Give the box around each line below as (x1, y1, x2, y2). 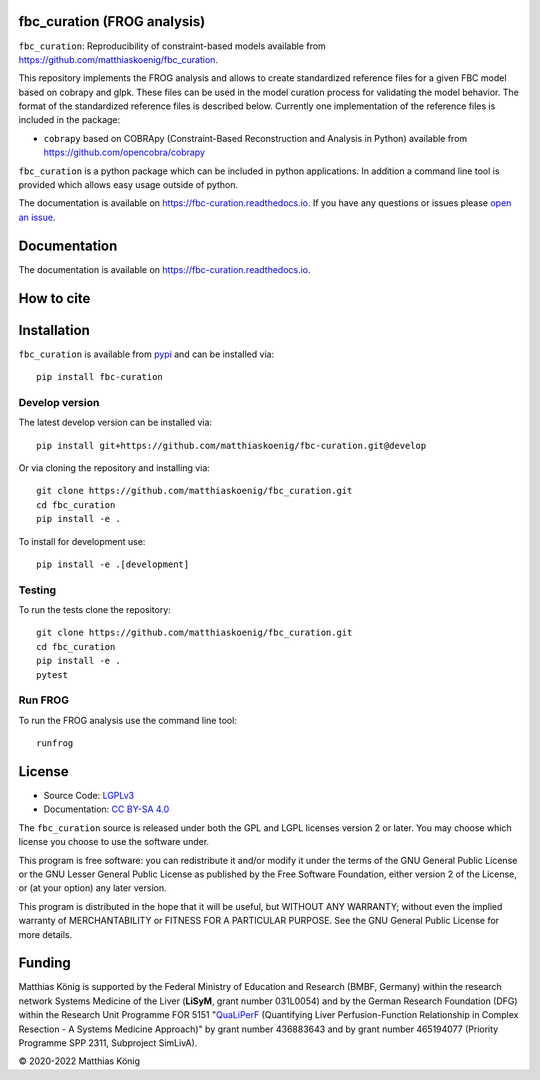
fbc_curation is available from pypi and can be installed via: (18, 348, 275, 360)
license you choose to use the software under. (18, 836, 210, 848)
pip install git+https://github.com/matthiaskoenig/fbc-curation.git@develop (36, 440, 427, 451)
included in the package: (18, 114, 121, 126)
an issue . (18, 211, 56, 223)
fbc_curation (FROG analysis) (18, 13, 206, 30)
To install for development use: (18, 535, 146, 547)
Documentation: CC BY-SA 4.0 (43, 803, 170, 815)
